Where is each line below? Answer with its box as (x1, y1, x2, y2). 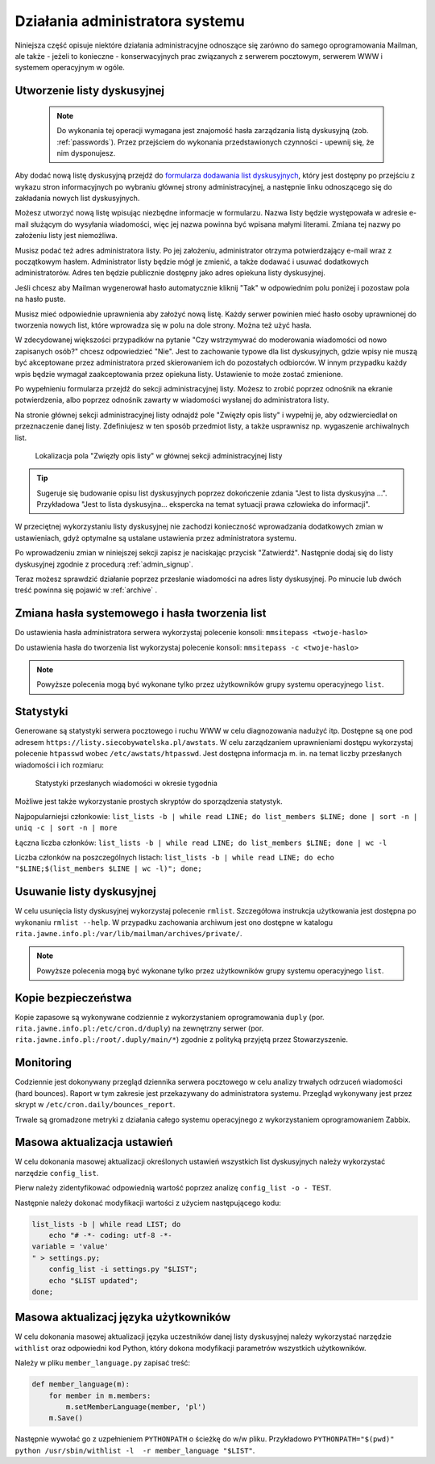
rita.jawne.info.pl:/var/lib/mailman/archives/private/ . (14, 928, 242, 938)
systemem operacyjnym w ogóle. (14, 63, 125, 73)
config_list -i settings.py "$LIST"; (48, 1265, 198, 1274)
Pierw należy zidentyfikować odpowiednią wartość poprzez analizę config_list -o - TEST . (14, 1183, 332, 1193)
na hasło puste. (14, 295, 66, 304)
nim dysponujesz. (56, 148, 116, 157)
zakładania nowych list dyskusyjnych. (14, 194, 140, 203)
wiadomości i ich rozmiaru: (14, 759, 105, 770)
